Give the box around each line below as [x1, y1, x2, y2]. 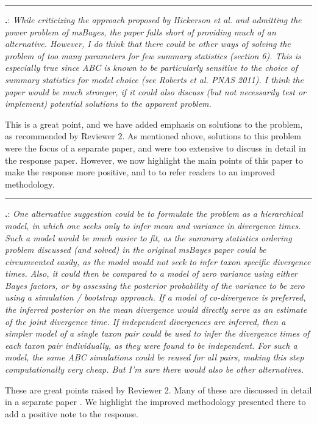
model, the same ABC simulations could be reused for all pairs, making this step [5, 351, 304, 364]
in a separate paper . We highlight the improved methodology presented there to [5, 395, 306, 408]
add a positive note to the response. [5, 407, 138, 420]
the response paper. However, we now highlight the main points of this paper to [5, 153, 303, 166]
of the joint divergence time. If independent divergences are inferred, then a [5, 315, 286, 327]
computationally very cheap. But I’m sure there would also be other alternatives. [5, 363, 304, 376]
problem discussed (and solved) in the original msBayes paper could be [5, 243, 266, 256]
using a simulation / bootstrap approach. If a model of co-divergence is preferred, [5, 291, 306, 304]
